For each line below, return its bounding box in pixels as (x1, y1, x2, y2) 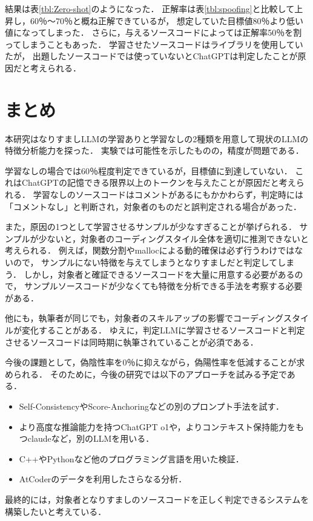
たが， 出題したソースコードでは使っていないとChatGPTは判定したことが (5, 50, 298, 62)
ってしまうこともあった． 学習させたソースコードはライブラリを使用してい (5, 38, 303, 50)
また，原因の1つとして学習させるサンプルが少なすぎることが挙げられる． (5, 220, 297, 233)
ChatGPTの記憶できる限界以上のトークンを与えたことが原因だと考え (21, 176, 296, 189)
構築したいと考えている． (5, 505, 107, 517)
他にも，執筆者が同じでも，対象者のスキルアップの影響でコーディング (5, 312, 283, 324)
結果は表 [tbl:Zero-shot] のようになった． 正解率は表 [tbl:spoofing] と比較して (5, 2, 295, 15)
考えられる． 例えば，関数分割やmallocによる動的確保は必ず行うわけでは (5, 244, 295, 257)
